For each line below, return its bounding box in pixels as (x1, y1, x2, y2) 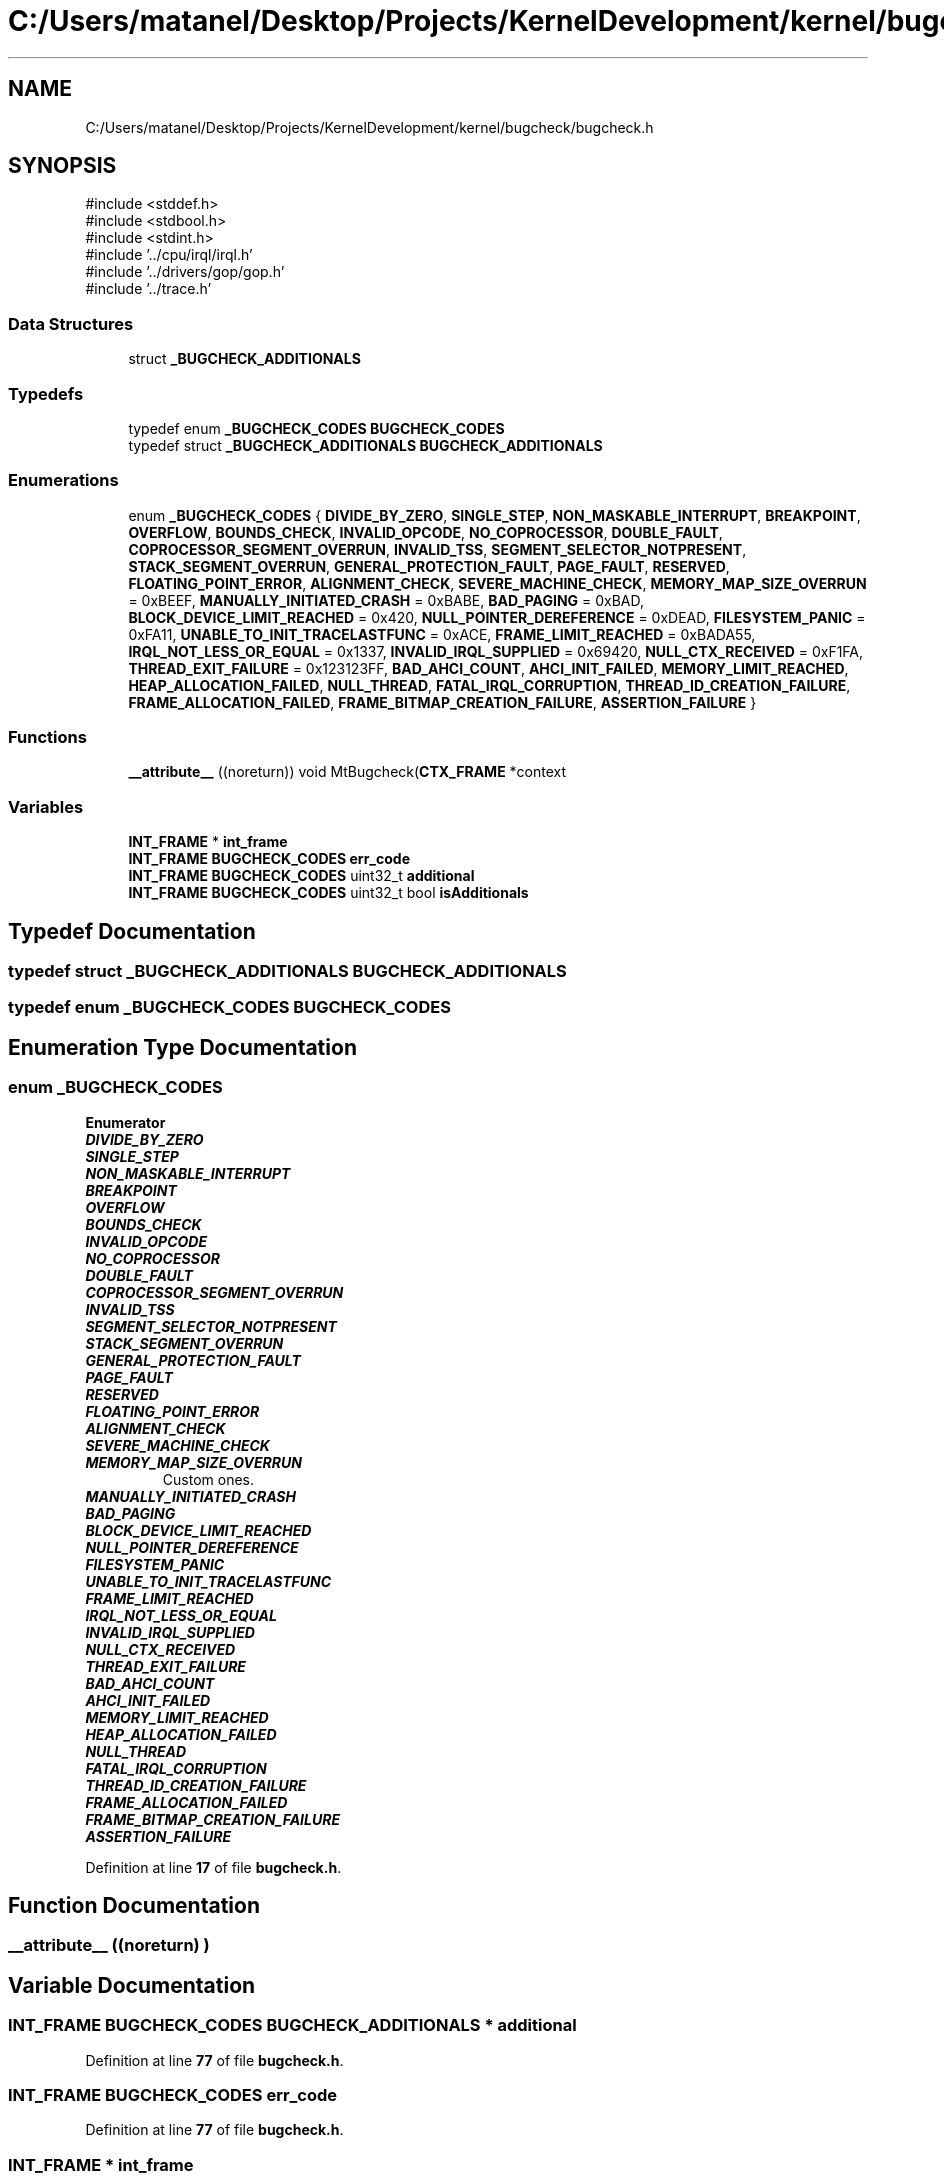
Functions (8, 727, 87, 748)
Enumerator (85, 1113, 166, 1131)
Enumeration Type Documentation (8, 1034, 357, 1060)
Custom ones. (162, 1470, 254, 1488)
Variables (8, 796, 84, 817)
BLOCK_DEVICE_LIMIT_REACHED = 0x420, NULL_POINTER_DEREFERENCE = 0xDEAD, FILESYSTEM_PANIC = (128, 608, 866, 626)
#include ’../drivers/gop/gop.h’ (85, 263, 285, 281)
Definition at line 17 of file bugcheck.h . (85, 1858, 342, 1876)
